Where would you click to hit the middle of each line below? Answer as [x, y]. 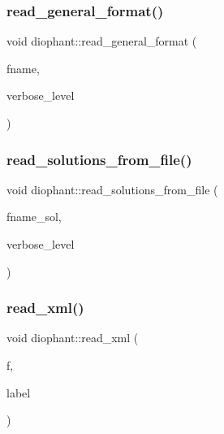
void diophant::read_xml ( [73, 338]
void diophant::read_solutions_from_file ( [112, 189]
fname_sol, [34, 217]
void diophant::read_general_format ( [102, 41]
